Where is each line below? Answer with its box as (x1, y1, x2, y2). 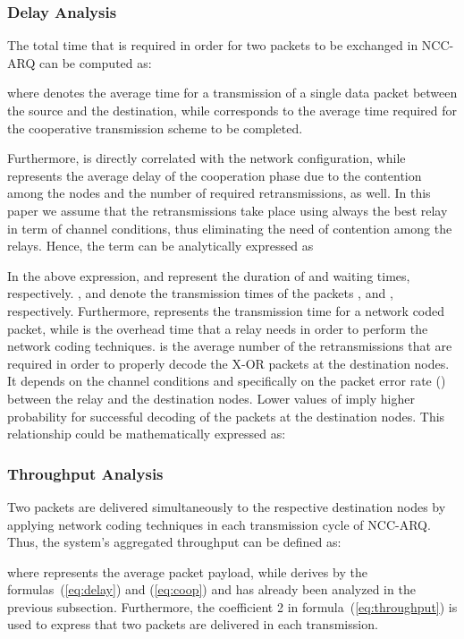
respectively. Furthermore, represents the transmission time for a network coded (7, 301, 445, 319)
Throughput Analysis (7, 462, 164, 484)
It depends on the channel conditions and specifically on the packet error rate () (7, 371, 446, 390)
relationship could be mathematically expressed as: (7, 424, 286, 443)
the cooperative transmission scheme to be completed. (7, 118, 303, 137)
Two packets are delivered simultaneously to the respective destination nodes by (7, 497, 446, 515)
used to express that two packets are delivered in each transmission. (7, 615, 378, 634)
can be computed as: (38, 53, 152, 72)
